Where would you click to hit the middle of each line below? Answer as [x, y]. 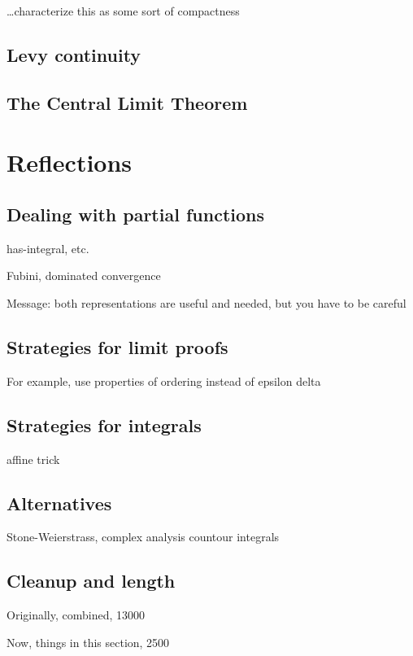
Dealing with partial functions [135, 214]
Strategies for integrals [104, 424]
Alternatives [59, 503]
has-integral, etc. [48, 248]
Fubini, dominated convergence [84, 276]
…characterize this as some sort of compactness [123, 11]
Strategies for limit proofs [117, 346]
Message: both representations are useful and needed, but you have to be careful [206, 302]
